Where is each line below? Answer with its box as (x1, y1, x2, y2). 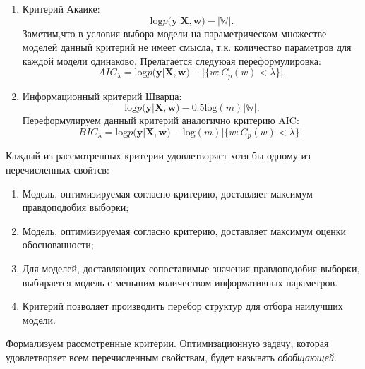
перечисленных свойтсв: (6, 162, 109, 177)
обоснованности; (22, 237, 94, 252)
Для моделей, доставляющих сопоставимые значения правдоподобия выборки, (22, 261, 360, 276)
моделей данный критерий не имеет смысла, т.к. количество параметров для (22, 40, 352, 54)
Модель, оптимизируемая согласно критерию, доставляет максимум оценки (22, 223, 346, 238)
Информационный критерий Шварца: (22, 88, 182, 103)
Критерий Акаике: (22, 1, 100, 16)
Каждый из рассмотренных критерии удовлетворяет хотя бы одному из (6, 148, 311, 163)
